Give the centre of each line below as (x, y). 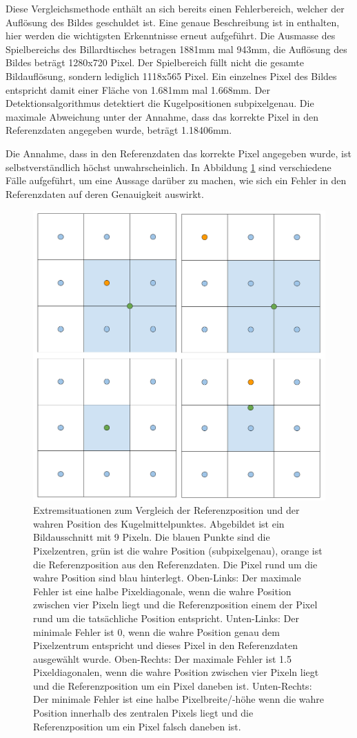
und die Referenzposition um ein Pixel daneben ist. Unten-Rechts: (173, 685)
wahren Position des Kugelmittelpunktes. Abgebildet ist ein (159, 523)
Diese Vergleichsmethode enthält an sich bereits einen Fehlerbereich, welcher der (175, 8)
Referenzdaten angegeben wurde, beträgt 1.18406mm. (119, 130)
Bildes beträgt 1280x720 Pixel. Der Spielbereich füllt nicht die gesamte (155, 62)
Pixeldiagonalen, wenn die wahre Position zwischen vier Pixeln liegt (176, 672)
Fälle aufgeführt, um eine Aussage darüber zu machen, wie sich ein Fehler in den (176, 180)
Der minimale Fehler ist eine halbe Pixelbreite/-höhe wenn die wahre (178, 699)
